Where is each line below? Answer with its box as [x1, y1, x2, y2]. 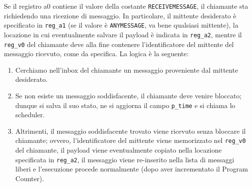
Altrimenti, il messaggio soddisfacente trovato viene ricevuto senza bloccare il [15, 125, 246, 136]
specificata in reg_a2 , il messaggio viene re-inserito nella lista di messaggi [15, 154, 235, 164]
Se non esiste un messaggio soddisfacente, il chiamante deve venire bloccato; [15, 91, 242, 100]
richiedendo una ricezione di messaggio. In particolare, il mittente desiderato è [4, 10, 236, 20]
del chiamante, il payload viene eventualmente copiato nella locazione [15, 145, 222, 155]
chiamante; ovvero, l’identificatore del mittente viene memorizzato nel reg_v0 [15, 135, 246, 145]
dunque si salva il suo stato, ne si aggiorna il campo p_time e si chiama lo [15, 100, 235, 110]
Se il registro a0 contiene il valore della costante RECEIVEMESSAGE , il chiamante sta [4, 1, 249, 11]
